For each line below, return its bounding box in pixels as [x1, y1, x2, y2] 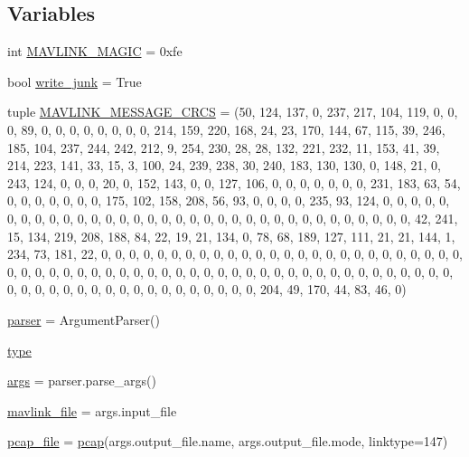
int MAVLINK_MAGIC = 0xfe [7, 42, 183, 61]
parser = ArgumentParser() [7, 309, 160, 328]
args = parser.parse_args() [7, 371, 157, 390]
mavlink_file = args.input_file [7, 401, 177, 420]
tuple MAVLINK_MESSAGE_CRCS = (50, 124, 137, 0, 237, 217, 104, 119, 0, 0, [7, 102, 458, 121]
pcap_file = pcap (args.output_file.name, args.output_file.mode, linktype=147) [7, 432, 448, 451]
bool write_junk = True [7, 71, 142, 90]
